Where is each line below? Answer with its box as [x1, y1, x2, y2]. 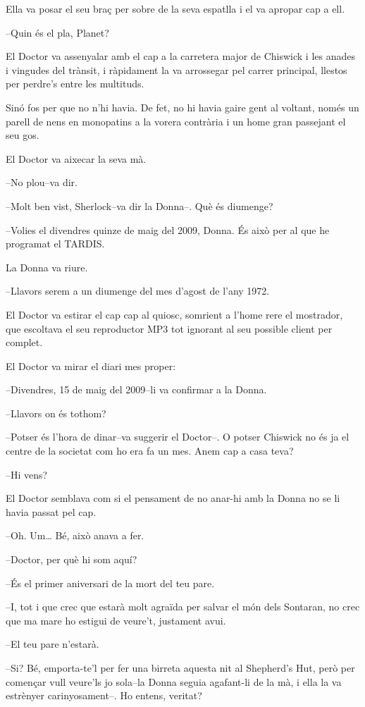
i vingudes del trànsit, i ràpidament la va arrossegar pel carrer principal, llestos [6, 62, 347, 77]
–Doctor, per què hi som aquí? [6, 552, 137, 567]
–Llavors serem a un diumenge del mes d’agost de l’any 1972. [6, 283, 270, 298]
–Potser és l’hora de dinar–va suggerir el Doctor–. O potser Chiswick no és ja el [6, 429, 349, 444]
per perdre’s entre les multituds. [6, 76, 144, 91]
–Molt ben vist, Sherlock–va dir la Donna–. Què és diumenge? [6, 198, 273, 213]
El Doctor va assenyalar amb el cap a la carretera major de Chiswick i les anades [6, 49, 355, 63]
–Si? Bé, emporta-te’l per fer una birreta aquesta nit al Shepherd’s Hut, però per [6, 660, 355, 675]
